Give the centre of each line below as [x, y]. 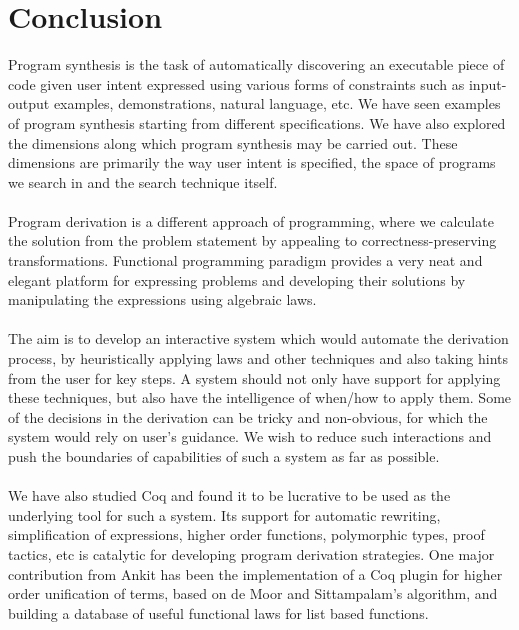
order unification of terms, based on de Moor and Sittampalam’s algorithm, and [253, 593]
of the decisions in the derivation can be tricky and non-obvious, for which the [248, 416]
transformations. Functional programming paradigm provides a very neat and [245, 260]
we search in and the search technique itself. [143, 181]
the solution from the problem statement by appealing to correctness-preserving [252, 240]
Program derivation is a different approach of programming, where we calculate [251, 220]
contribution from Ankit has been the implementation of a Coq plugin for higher [255, 573]
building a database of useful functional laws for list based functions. [218, 612]
